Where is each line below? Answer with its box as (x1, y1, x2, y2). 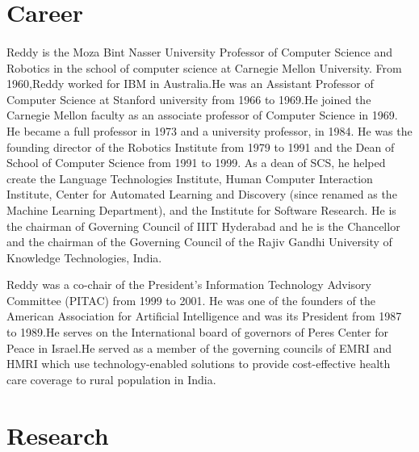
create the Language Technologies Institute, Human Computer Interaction (6, 169, 373, 186)
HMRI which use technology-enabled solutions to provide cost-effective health (6, 355, 391, 372)
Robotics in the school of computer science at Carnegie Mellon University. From (6, 59, 402, 76)
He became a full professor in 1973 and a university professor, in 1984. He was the (6, 122, 413, 139)
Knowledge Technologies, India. (6, 249, 162, 266)
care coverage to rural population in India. (6, 370, 216, 387)
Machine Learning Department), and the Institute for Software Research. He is (6, 201, 396, 218)
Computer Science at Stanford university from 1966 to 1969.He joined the (6, 90, 371, 107)
